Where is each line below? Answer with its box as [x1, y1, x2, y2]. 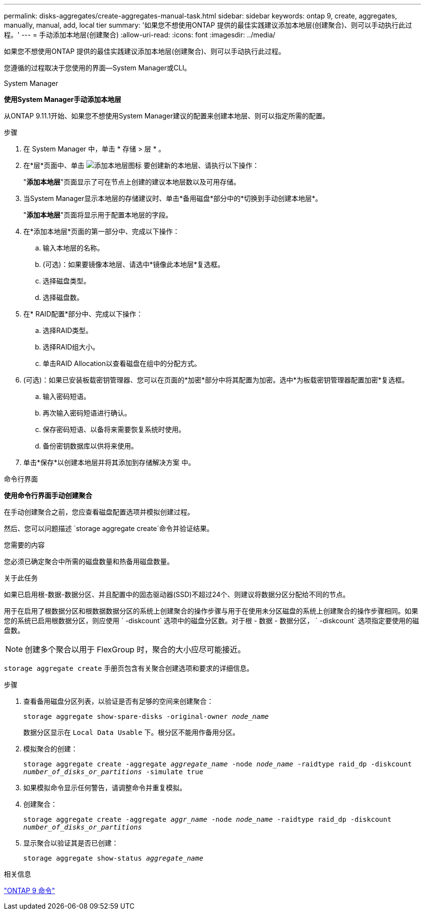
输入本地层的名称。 [43, 244, 104, 252]
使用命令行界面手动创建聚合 [4, 491, 92, 499]
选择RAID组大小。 [43, 343, 99, 351]
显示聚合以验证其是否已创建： [23, 839, 118, 847]
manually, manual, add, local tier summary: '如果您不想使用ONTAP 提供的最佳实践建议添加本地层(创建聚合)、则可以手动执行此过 [4, 21, 412, 29]
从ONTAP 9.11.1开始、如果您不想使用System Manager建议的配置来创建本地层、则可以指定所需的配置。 [4, 112, 329, 120]
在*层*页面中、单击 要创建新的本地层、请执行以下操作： [23, 161, 259, 169]
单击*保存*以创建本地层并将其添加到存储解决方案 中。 [23, 458, 195, 466]
